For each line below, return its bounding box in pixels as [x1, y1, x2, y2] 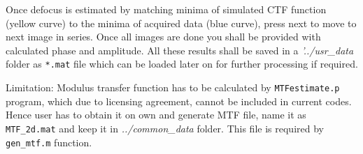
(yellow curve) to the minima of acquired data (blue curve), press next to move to [6, 15, 357, 30]
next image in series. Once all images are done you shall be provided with [6, 29, 321, 44]
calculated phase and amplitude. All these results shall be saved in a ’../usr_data [6, 43, 354, 57]
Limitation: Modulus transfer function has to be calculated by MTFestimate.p [6, 80, 340, 95]
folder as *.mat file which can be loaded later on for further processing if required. [6, 56, 358, 71]
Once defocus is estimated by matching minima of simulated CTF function [6, 2, 327, 16]
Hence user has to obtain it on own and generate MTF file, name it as [6, 107, 306, 122]
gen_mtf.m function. [6, 134, 92, 149]
